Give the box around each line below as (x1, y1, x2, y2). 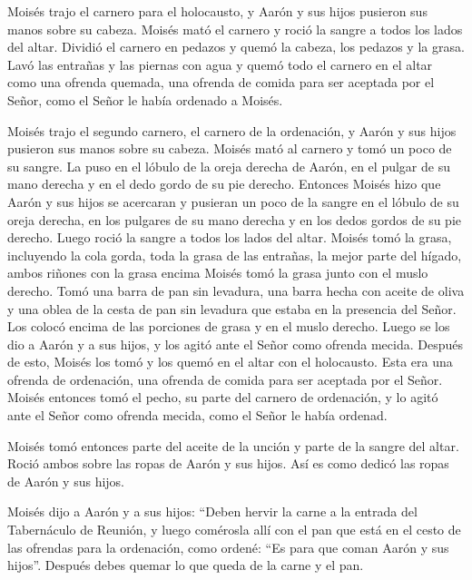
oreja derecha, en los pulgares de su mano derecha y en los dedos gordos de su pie (7, 210, 462, 229)
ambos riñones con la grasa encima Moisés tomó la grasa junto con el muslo (7, 263, 428, 282)
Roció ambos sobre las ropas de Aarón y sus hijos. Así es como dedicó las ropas (7, 454, 449, 473)
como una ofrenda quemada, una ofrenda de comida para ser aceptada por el (7, 73, 435, 92)
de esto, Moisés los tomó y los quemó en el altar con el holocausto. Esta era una (7, 352, 453, 371)
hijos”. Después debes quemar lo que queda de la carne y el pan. (7, 555, 364, 575)
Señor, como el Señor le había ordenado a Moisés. (7, 90, 283, 109)
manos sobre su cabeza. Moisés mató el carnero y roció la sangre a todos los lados (7, 19, 463, 38)
